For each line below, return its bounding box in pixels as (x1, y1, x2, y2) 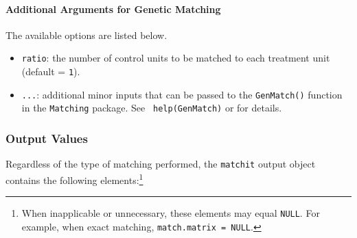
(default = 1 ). (21, 64, 80, 79)
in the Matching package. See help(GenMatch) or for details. (21, 101, 282, 115)
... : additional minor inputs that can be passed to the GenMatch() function (21, 87, 343, 101)
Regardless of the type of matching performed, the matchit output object (5, 157, 316, 171)
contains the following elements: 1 (5, 170, 143, 187)
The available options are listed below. (5, 27, 168, 42)
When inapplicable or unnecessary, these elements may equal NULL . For (21, 206, 320, 220)
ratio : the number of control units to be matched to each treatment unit (21, 51, 330, 65)
